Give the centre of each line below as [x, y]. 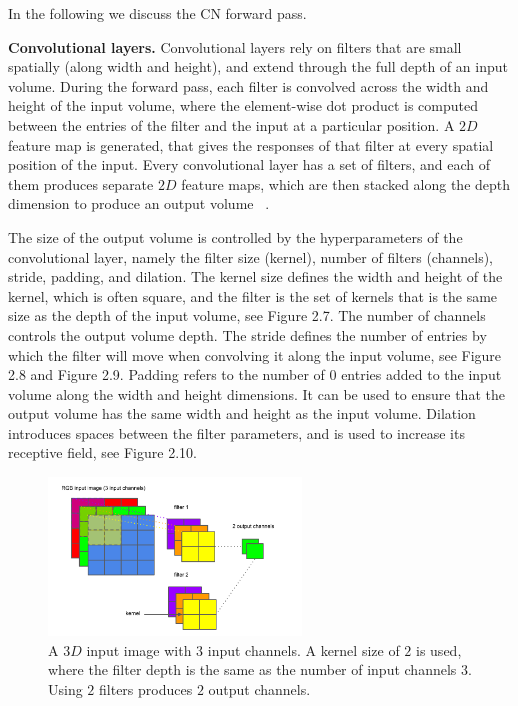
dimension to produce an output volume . [139, 203]
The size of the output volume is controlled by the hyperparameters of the [235, 236]
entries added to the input [421, 374]
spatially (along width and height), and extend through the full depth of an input [258, 66]
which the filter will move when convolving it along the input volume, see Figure [255, 354]
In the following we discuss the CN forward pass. [157, 13]
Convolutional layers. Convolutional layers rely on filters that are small [235, 46]
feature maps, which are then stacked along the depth [346, 183]
